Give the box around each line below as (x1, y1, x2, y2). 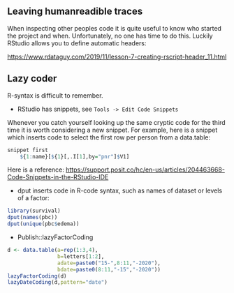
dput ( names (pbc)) (7, 214, 58, 221)
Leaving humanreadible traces (7, 6, 143, 17)
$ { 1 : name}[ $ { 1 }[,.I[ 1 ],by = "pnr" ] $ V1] (20, 153, 130, 160)
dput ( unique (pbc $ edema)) (7, 220, 80, 227)
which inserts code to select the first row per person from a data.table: (7, 133, 211, 142)
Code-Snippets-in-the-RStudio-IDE (7, 173, 109, 181)
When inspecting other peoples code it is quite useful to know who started (7, 24, 222, 32)
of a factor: (17, 194, 50, 202)
